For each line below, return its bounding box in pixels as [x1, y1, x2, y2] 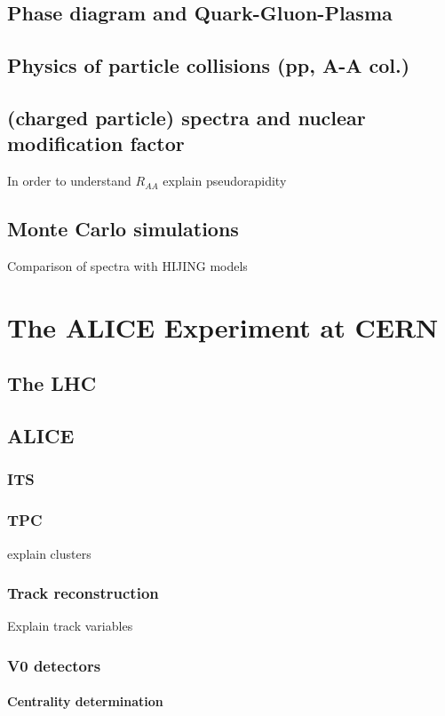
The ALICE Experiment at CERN [7, 308, 439, 345]
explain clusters [7, 544, 91, 562]
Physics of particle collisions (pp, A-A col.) [7, 52, 410, 79]
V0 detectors [7, 654, 101, 676]
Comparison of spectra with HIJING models [7, 256, 248, 274]
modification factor [7, 130, 185, 157]
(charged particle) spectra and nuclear [7, 103, 366, 131]
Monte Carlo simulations [7, 215, 239, 243]
